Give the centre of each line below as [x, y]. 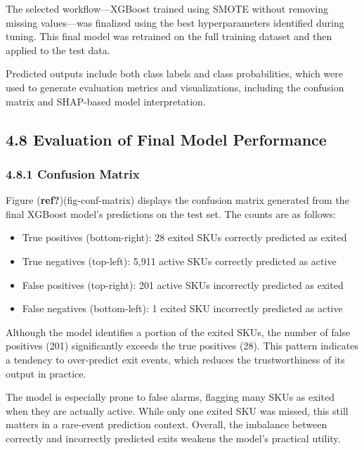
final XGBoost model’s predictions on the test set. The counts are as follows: [171, 213]
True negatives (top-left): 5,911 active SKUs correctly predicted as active [179, 261]
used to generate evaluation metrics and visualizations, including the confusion [175, 87]
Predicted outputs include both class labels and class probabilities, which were [174, 73]
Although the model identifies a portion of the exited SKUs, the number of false [178, 332]
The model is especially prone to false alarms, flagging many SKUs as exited [170, 397]
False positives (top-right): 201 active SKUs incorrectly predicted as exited [183, 284]
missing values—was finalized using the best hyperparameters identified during [175, 22]
